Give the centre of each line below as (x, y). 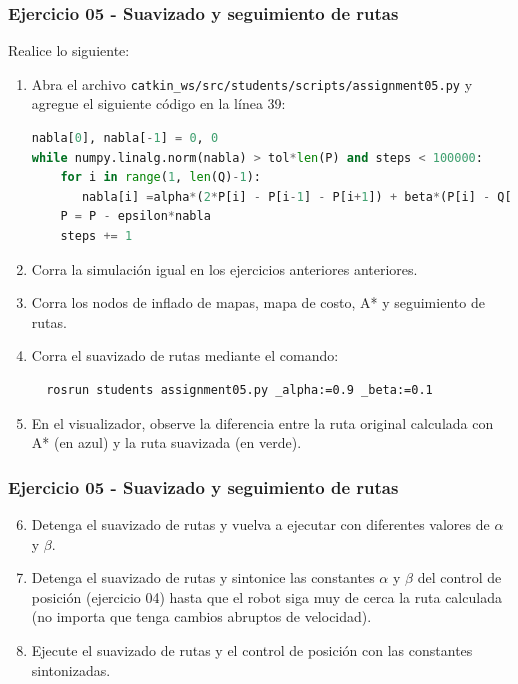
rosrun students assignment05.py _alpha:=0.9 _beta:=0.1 (239, 390)
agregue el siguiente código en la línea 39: (158, 103)
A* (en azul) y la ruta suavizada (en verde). (166, 442)
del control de (459, 577)
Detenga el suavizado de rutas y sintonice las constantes (203, 577)
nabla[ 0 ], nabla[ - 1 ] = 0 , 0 (125, 138)
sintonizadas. (71, 669)
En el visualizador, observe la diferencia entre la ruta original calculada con (262, 422)
